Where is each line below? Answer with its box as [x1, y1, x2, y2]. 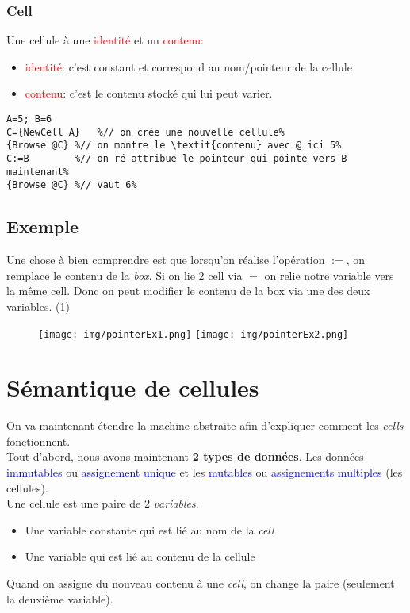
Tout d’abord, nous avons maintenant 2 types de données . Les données [6, 448, 364, 465]
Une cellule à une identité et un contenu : [6, 32, 204, 48]
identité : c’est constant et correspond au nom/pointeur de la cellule [25, 58, 352, 75]
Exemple [6, 214, 79, 239]
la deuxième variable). [6, 590, 113, 607]
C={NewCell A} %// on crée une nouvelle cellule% [6, 126, 285, 138]
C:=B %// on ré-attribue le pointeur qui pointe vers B [6, 152, 347, 164]
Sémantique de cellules [6, 371, 259, 404]
